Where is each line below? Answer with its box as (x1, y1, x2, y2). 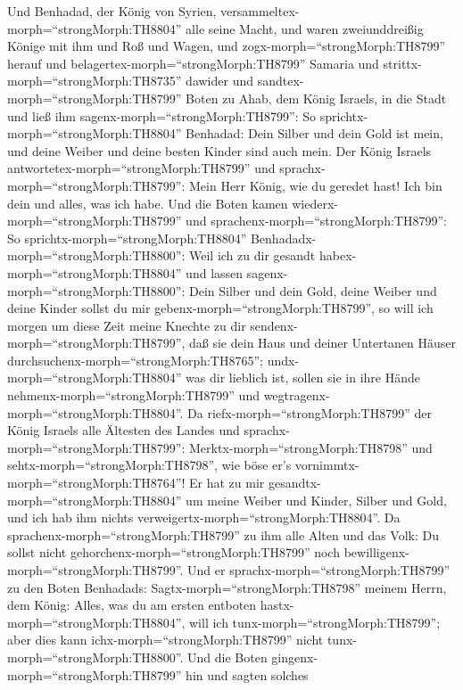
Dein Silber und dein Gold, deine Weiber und (189, 281, 437, 300)
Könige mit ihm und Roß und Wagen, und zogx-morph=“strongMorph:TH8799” (7, 37, 446, 55)
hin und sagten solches (186, 665, 309, 684)
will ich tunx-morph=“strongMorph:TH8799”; (189, 612, 441, 631)
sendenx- (250, 316, 298, 334)
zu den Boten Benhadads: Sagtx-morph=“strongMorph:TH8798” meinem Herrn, (7, 578, 447, 596)
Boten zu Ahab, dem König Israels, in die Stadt (186, 88, 447, 107)
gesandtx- (268, 473, 321, 492)
